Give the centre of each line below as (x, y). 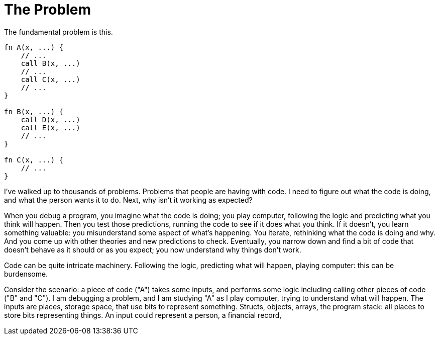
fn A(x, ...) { (34, 47)
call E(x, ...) (50, 128)
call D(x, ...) (50, 119)
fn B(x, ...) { (34, 111)
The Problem (47, 10)
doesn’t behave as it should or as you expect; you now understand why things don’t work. (153, 249)
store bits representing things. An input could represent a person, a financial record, (143, 315)
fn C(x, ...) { (34, 160)
